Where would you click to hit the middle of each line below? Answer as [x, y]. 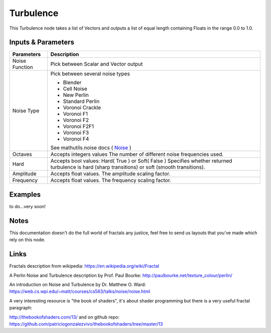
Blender [72, 83]
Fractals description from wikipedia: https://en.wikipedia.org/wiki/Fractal [84, 266]
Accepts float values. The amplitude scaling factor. [110, 174]
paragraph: [21, 308]
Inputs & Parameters [42, 42]
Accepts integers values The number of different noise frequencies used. [137, 154]
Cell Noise [75, 89]
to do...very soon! [28, 206]
